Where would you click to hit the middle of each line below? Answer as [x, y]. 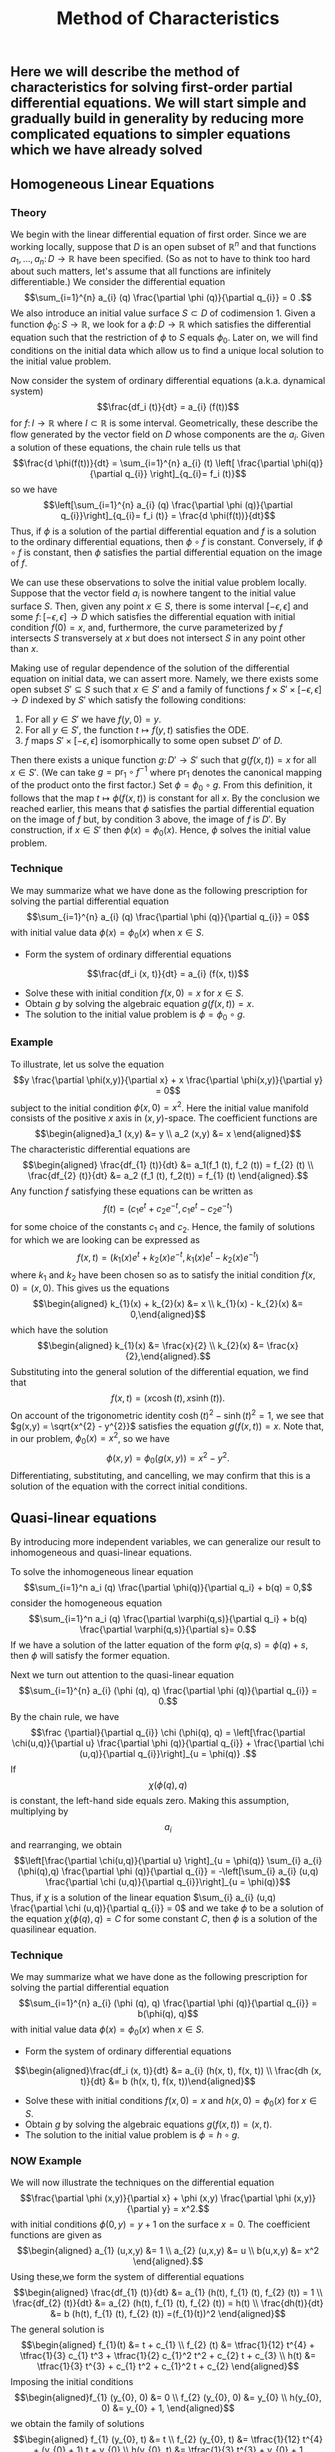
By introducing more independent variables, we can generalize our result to [166, 1542]
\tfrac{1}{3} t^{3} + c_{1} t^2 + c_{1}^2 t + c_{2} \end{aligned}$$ [168, 2366]
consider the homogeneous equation [86, 1603]
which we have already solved [106, 150]
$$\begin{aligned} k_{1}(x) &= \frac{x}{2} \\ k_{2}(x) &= [151, 1345]
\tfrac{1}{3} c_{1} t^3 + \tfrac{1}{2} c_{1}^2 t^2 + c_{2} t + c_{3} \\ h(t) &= [168, 2356]
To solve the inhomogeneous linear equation [102, 1572]
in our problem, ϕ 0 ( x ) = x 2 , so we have [90, 1438]
